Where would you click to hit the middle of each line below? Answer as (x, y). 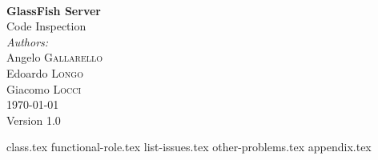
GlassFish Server (54, 10)
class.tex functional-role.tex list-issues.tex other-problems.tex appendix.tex (189, 147)
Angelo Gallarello (55, 57)
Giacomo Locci (44, 88)
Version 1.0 (34, 120)
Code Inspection (46, 26)
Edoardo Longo (45, 72)
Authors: (28, 41)
